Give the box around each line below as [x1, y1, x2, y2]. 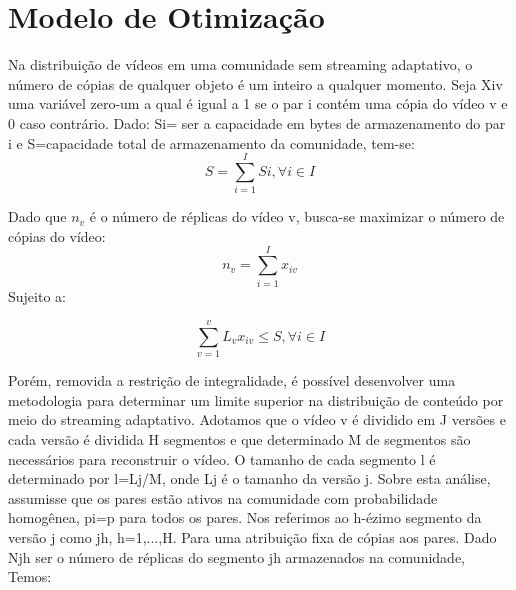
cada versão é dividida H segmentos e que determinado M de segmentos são [8, 429, 471, 450]
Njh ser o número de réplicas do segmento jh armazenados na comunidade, [8, 546, 465, 567]
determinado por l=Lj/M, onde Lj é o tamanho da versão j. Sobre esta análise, [8, 468, 491, 489]
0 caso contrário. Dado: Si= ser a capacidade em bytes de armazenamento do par [8, 112, 506, 133]
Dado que [8, 206, 67, 227]
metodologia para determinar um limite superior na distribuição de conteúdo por [8, 389, 504, 410]
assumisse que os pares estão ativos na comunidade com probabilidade [8, 487, 438, 508]
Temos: [8, 566, 52, 587]
